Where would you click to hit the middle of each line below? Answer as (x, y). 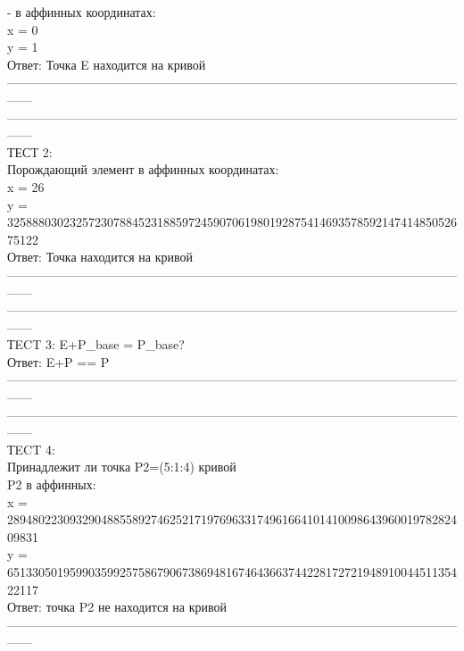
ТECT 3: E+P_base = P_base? (96, 344)
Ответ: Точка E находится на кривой (107, 64)
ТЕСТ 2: (30, 151)
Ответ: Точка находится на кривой (100, 257)
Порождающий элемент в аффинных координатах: (143, 169)
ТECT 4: (31, 449)
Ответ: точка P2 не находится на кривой (117, 607)
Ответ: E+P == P (58, 361)
